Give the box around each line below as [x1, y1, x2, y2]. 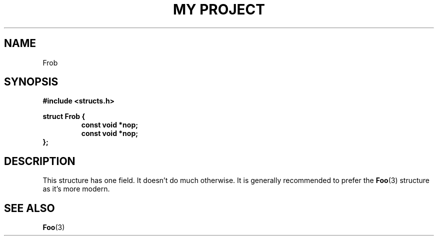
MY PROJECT [172, 1, 265, 18]
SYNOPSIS [4, 75, 58, 88]
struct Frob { [42, 112, 85, 121]
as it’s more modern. [42, 184, 110, 193]
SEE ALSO [4, 201, 55, 214]
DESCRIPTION [4, 154, 75, 167]
